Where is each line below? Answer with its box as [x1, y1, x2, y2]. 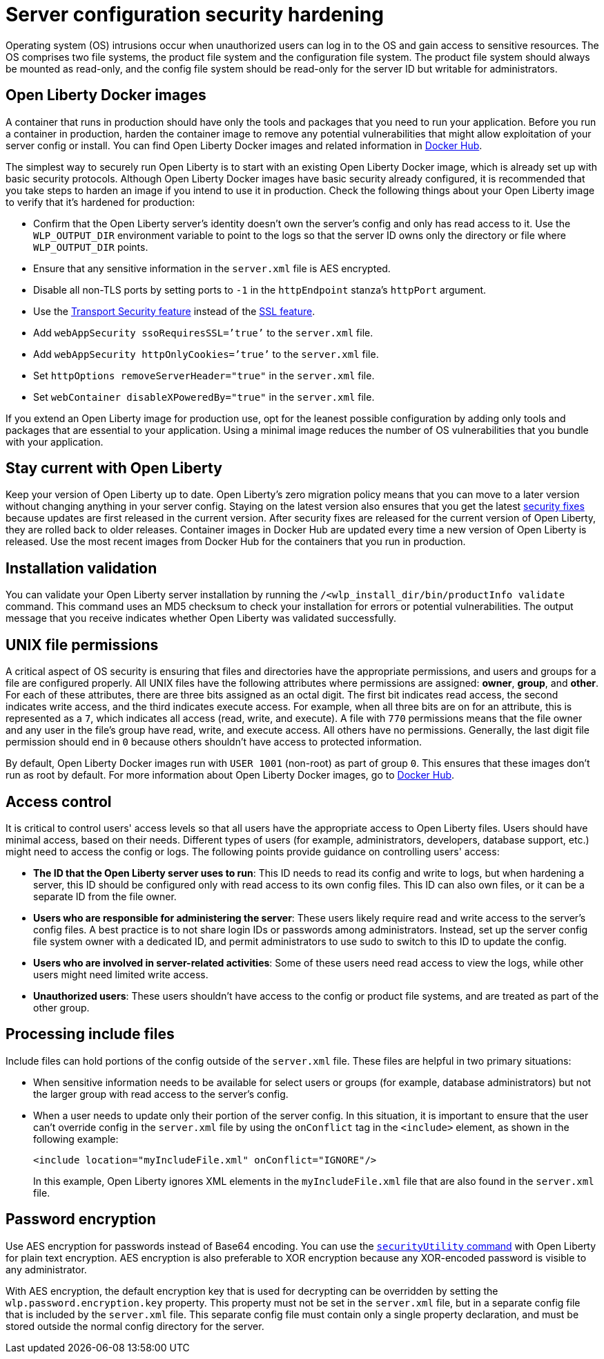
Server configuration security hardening [6, 3, 384, 26]
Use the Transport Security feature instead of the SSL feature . [33, 305, 315, 317]
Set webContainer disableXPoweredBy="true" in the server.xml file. [33, 390, 375, 403]
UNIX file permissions [6, 636, 159, 654]
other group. [33, 1001, 90, 1014]
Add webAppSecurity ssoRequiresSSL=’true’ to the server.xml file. [33, 326, 373, 339]
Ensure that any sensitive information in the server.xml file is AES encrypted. [33, 262, 391, 274]
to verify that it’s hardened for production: [6, 196, 195, 208]
